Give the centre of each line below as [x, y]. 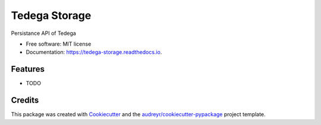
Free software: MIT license [59, 44]
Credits [25, 100]
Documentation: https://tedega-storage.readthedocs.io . [94, 52]
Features [28, 69]
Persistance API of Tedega [44, 33]
